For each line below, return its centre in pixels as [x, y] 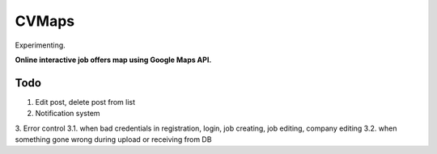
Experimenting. [40, 45]
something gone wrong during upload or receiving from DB [113, 139]
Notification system [68, 114]
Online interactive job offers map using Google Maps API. [113, 60]
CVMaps [45, 21]
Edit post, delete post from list [85, 102]
